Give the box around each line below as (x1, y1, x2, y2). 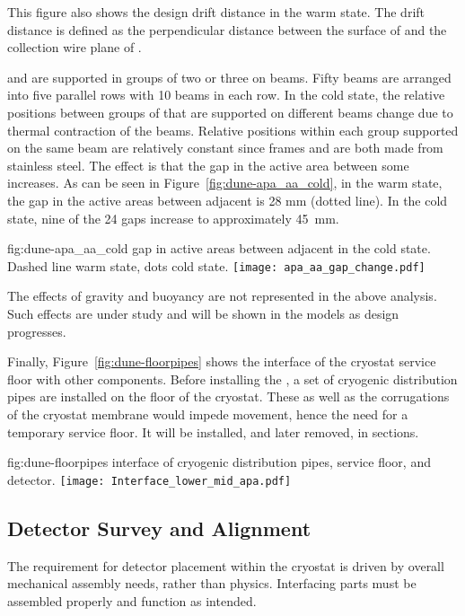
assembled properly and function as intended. (7, 591, 257, 610)
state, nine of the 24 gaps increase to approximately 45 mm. (7, 208, 339, 227)
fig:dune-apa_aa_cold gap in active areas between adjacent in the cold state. (7, 239, 431, 258)
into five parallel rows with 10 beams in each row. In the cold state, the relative (7, 85, 445, 104)
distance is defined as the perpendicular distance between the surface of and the (7, 20, 447, 39)
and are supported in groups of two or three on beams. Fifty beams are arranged (7, 67, 452, 86)
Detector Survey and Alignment (7, 514, 311, 541)
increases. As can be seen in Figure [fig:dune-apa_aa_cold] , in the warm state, (7, 173, 443, 192)
